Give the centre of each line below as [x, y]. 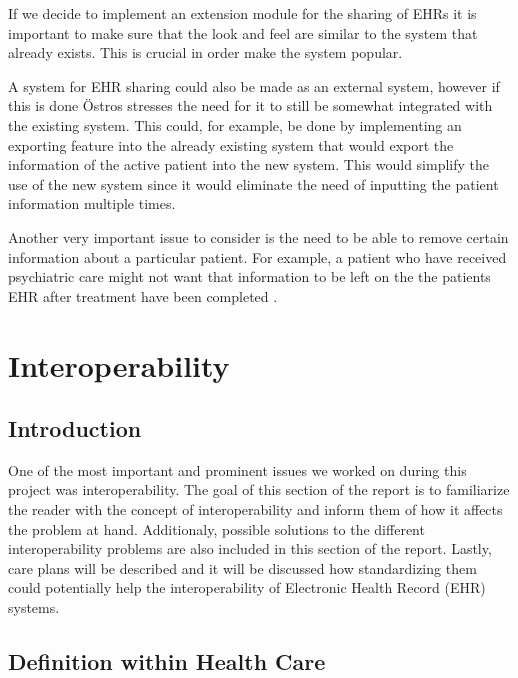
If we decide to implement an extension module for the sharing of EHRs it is [242, 13]
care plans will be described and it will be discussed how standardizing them [242, 567]
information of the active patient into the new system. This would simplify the [249, 164]
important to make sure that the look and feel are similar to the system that [243, 32]
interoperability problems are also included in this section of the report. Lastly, [250, 548]
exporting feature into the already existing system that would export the [231, 144]
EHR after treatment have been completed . [143, 295]
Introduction [75, 428]
